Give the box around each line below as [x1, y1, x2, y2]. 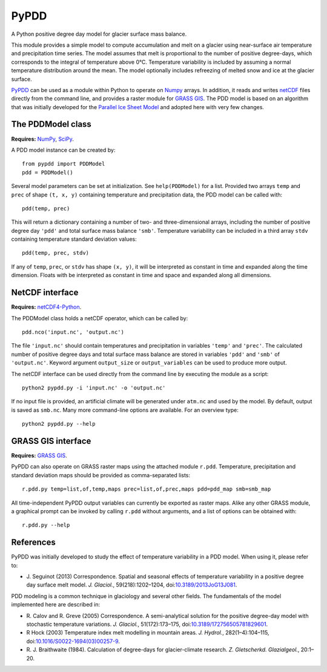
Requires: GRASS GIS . [11, 452, 68, 459]
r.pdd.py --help [22, 522, 70, 529]
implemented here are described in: [11, 601, 101, 608]
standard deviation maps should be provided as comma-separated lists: [11, 471, 191, 479]
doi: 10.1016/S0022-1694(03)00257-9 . [26, 637, 121, 645]
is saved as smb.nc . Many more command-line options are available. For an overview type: [11, 406, 239, 414]
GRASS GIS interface [11, 435, 91, 446]
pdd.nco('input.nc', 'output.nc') [22, 328, 124, 335]
